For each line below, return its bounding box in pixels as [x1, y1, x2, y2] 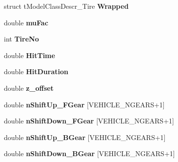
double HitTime [4, 50, 55, 60]
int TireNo [4, 34, 39, 44]
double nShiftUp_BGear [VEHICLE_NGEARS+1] [4, 132, 166, 142]
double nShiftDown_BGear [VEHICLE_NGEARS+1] [4, 148, 175, 159]
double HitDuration [4, 66, 68, 77]
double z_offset [4, 82, 54, 93]
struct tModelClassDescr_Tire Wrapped [4, 1, 129, 11]
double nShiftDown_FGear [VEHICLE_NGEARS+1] [4, 116, 174, 126]
